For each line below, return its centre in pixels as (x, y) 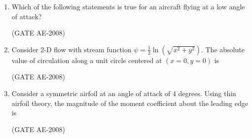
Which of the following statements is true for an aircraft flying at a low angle (128, 6)
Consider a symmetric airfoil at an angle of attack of (91, 93)
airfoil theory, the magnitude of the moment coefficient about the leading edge (130, 103)
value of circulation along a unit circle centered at (87, 60)
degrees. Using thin (207, 93)
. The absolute (223, 49)
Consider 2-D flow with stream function (72, 49)
